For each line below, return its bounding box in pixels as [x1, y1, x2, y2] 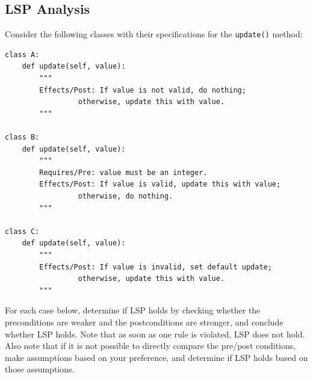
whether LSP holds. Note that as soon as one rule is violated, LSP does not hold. [5, 327, 305, 340]
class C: [5, 227, 40, 236]
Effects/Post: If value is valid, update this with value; [39, 180, 281, 189]
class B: [5, 133, 40, 142]
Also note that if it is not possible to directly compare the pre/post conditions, [5, 339, 296, 352]
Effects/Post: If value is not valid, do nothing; [39, 85, 246, 94]
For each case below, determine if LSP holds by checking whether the [5, 304, 261, 316]
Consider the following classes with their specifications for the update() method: [5, 28, 303, 40]
